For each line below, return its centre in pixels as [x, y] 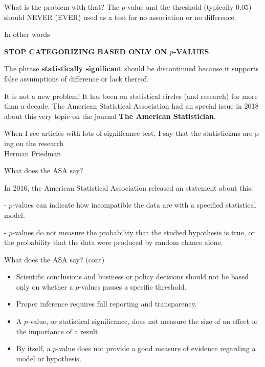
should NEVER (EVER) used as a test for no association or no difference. [120, 17]
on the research [40, 143]
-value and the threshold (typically [179, 7]
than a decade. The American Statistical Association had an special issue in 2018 [131, 106]
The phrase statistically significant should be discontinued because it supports [131, 68]
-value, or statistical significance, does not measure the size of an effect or [143, 321]
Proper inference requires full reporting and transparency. [106, 304]
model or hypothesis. [49, 358]
